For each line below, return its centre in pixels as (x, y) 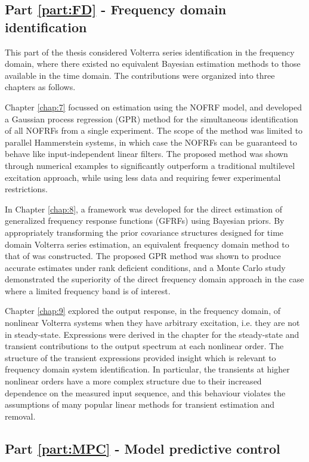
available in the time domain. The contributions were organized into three (140, 75)
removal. (20, 416)
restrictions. (26, 189)
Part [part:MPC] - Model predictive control (143, 448)
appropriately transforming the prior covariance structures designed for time (144, 232)
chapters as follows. (40, 87)
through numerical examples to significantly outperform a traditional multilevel (150, 165)
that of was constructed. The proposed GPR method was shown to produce (143, 256)
